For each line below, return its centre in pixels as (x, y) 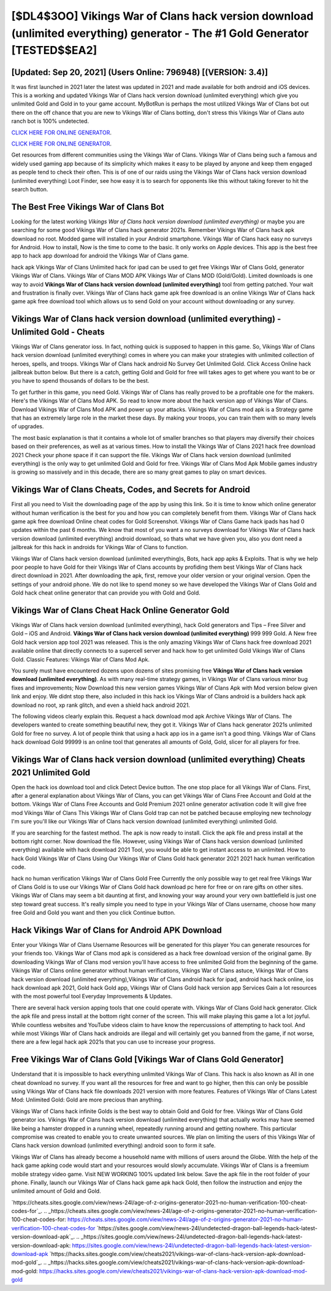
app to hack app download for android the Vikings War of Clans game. (100, 256)
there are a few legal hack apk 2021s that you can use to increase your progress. (113, 1042)
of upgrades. (28, 426)
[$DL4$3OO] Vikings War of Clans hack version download (162, 16)
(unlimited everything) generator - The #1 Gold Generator (160, 33)
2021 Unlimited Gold (51, 772)
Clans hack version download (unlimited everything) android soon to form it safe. (113, 1146)
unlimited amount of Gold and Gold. (56, 1191)
